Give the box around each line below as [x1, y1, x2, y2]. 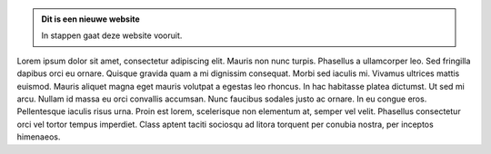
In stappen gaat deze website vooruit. [41, 30, 183, 41]
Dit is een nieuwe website [41, 14, 140, 24]
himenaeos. [16, 131, 61, 142]
